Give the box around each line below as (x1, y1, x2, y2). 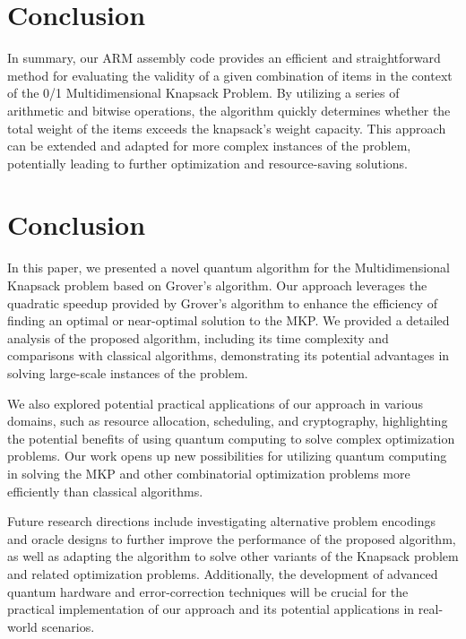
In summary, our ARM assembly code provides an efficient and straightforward (7, 48, 441, 67)
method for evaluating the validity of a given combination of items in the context (7, 65, 453, 84)
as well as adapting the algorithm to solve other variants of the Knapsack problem (7, 547, 459, 566)
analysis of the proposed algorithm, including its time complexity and (7, 328, 389, 347)
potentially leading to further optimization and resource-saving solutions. (7, 153, 408, 172)
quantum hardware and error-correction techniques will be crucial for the (7, 582, 409, 600)
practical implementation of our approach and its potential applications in (7, 600, 415, 618)
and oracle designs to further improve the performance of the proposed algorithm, (7, 529, 456, 548)
